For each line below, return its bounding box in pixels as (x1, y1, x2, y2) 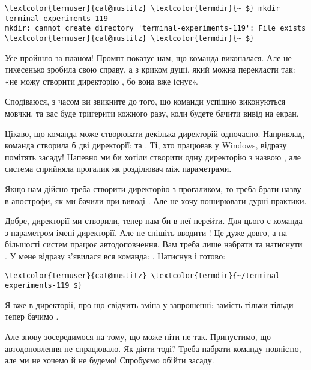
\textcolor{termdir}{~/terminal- (151, 271, 285, 280)
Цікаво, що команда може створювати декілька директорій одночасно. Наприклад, (5, 127, 305, 139)
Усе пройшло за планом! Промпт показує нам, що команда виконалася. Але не (5, 51, 292, 64)
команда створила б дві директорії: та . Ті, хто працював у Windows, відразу (5, 139, 287, 151)
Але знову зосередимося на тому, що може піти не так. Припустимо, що (5, 330, 271, 343)
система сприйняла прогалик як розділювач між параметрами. (5, 162, 232, 175)
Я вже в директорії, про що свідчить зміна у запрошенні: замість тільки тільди (5, 298, 294, 311)
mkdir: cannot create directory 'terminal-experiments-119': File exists (5, 24, 306, 33)
